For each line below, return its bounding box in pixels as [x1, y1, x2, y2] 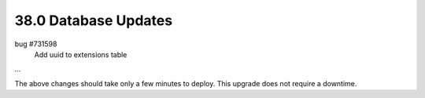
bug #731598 [14, 39, 57, 49]
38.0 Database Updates [14, 12, 173, 29]
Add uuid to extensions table [34, 49, 128, 59]
